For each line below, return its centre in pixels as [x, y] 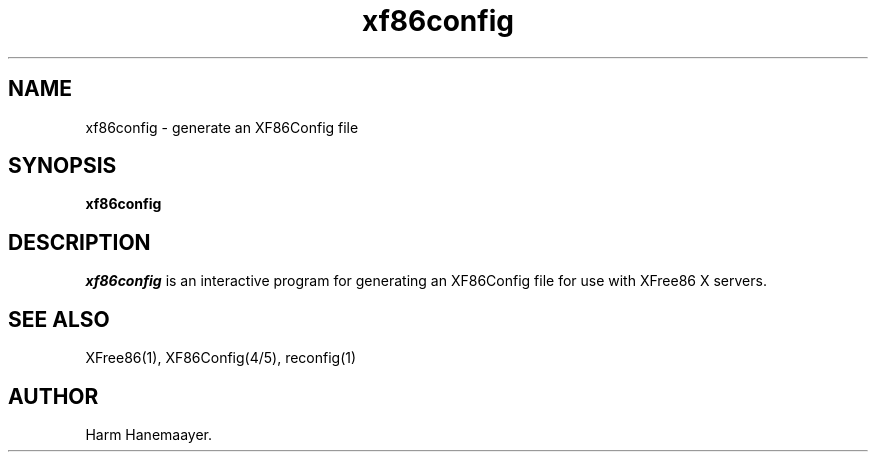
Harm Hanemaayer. [149, 434]
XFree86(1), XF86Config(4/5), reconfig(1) [221, 358]
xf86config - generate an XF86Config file [222, 127]
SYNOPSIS [62, 166]
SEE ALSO [59, 319]
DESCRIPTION [79, 242]
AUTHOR [53, 396]
